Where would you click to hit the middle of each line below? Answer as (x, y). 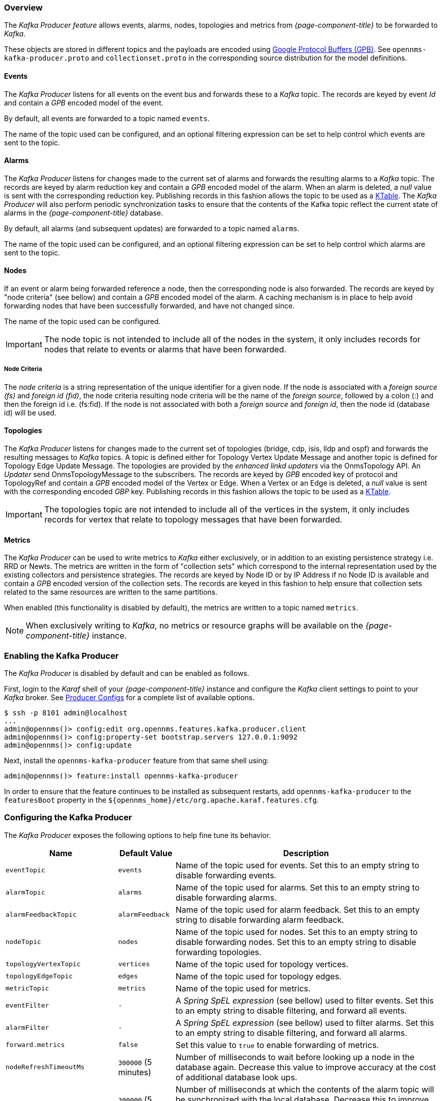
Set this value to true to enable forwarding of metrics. (277, 1045)
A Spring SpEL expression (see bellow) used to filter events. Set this (305, 1000)
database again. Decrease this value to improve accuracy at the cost (306, 1067)
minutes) (135, 1072)
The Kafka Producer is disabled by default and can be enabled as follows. (127, 673)
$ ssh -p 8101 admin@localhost (66, 713)
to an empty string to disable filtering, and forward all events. (291, 1010)
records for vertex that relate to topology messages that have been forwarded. (193, 520)
